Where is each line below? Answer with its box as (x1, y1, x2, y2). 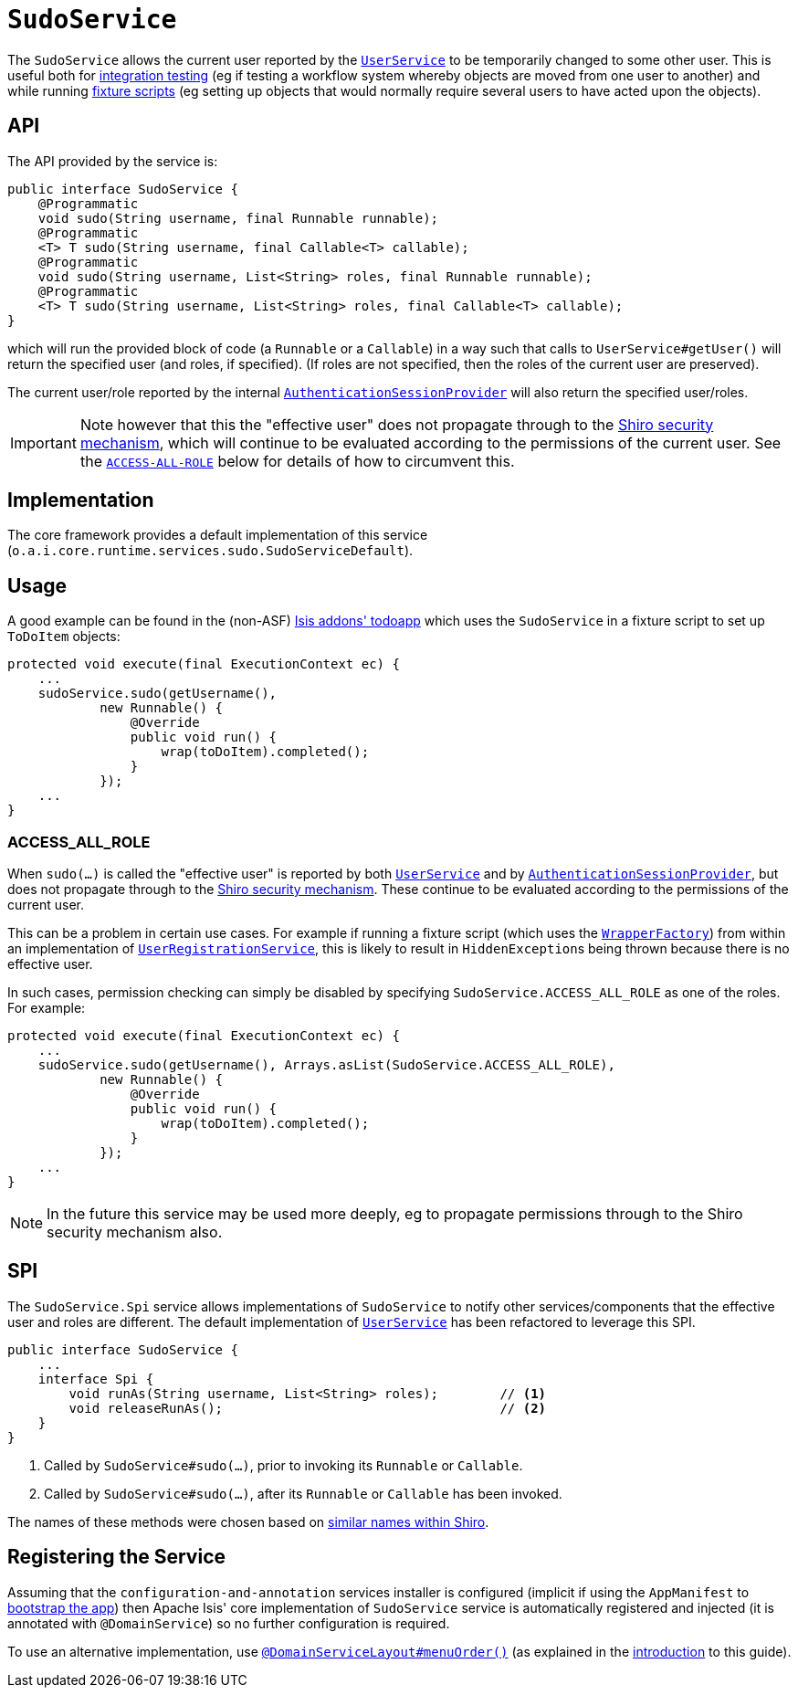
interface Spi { (37, 1371, 154, 1386)
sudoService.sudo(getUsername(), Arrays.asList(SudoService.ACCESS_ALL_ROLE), (37, 1058, 615, 1073)
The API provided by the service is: (7, 153, 218, 169)
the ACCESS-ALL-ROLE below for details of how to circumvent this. (79, 451, 515, 470)
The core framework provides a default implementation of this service (7, 527, 428, 543)
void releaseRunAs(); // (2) (68, 1400, 547, 1416)
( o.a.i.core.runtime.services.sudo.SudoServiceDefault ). (7, 542, 414, 559)
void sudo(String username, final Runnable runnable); (37, 210, 439, 226)
